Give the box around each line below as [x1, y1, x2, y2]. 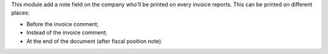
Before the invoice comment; [26, 20, 99, 27]
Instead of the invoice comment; [26, 29, 108, 36]
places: [11, 9, 30, 16]
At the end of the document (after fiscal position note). [26, 37, 163, 45]
